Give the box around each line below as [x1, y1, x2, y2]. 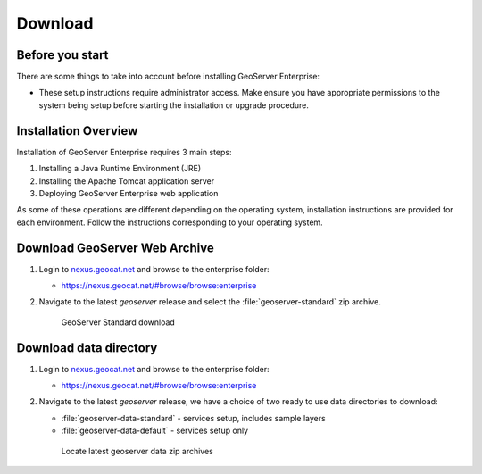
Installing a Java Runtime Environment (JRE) [38, 163, 202, 174]
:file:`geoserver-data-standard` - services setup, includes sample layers [61, 412, 326, 423]
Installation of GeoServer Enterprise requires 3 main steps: [16, 146, 232, 157]
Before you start [16, 47, 109, 62]
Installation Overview [16, 123, 138, 138]
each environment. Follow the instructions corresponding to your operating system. [16, 217, 323, 228]
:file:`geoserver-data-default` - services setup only [61, 425, 249, 437]
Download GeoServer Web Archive [16, 240, 214, 255]
